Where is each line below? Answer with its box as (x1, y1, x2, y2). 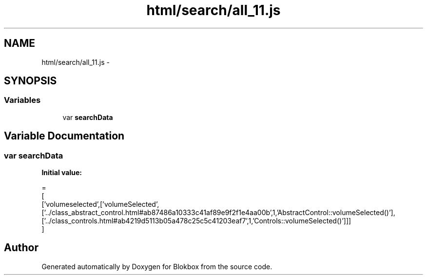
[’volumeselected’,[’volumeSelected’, (41, 200, 159, 209)
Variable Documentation (4, 130, 125, 142)
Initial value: (41, 168, 82, 177)
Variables (4, 95, 41, 105)
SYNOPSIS (4, 75, 57, 87)
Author (4, 241, 39, 254)
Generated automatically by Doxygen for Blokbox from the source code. (41, 262, 272, 271)
